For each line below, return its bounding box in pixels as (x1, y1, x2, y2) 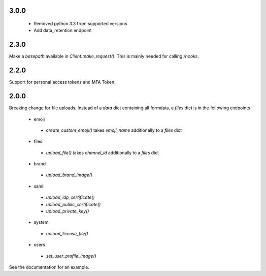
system (33, 219, 49, 225)
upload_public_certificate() (46, 201, 101, 207)
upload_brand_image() (46, 172, 93, 178)
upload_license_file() (46, 230, 88, 236)
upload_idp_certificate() (46, 194, 95, 200)
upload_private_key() (46, 208, 89, 214)
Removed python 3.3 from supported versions (33, 21, 128, 27)
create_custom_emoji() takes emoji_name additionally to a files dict (46, 127, 182, 133)
